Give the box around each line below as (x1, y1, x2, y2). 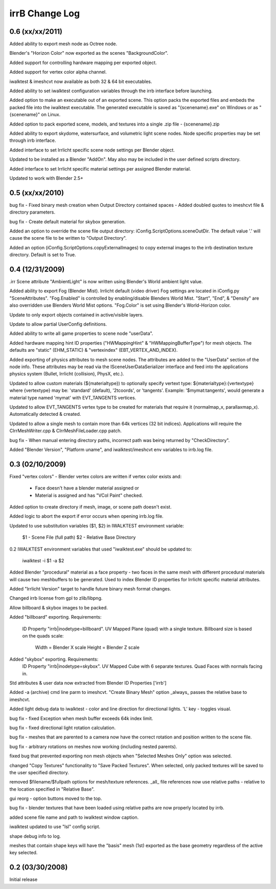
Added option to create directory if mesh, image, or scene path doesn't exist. (9, 503, 172, 510)
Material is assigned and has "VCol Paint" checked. (35, 492, 143, 498)
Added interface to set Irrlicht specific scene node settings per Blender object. (9, 146, 175, 153)
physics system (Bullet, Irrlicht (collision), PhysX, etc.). (9, 371, 125, 377)
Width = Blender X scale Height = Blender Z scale (35, 644, 140, 650)
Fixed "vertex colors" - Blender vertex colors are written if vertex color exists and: (9, 473, 182, 479)
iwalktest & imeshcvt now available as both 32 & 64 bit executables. (9, 78, 152, 84)
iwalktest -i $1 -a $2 (22, 557, 64, 563)
